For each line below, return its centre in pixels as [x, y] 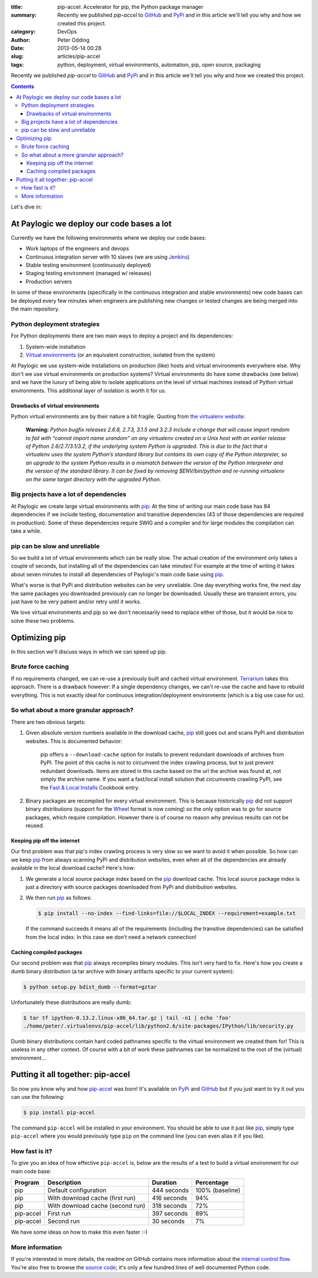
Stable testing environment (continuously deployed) [88, 265]
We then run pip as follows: [59, 898]
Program [27, 1183]
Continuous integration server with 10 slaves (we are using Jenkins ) [108, 257]
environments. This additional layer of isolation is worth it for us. [89, 390]
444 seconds [170, 1190]
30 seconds [168, 1221]
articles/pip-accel [79, 57]
